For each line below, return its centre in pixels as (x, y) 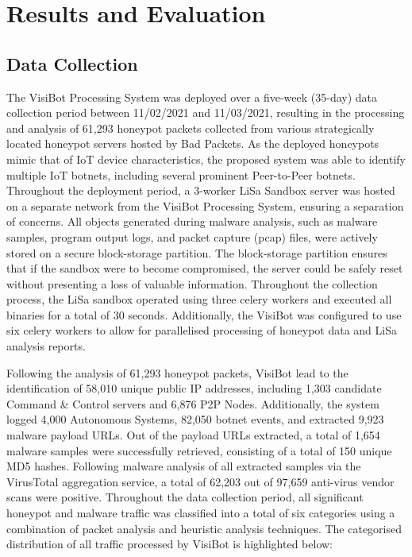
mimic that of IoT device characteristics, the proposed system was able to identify (206, 159)
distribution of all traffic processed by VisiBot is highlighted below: (169, 544)
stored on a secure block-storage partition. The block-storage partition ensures (197, 252)
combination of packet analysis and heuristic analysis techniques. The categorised (204, 528)
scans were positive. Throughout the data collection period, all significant (185, 497)
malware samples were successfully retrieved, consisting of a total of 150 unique (199, 450)
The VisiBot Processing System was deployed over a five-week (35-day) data (192, 97)
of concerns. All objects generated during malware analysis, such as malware (192, 221)
